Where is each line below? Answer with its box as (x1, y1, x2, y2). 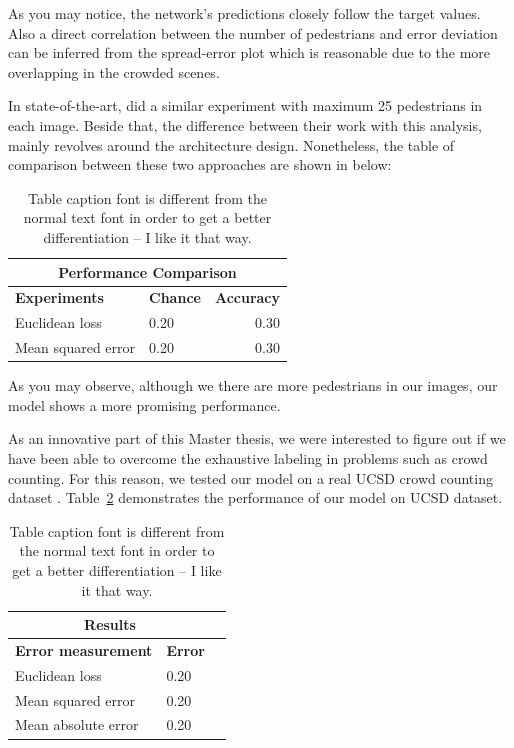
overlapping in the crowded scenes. (8, 61, 220, 82)
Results (84, 614, 136, 635)
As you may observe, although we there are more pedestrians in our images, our (8, 375, 498, 396)
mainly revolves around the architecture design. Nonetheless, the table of (8, 134, 455, 155)
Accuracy (214, 287, 281, 308)
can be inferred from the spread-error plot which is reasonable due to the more (8, 42, 491, 63)
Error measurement (15, 639, 153, 660)
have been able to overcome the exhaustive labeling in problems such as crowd (8, 447, 488, 468)
